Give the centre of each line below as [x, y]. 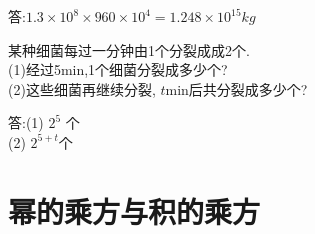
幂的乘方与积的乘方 [134, 210]
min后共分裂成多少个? [236, 88]
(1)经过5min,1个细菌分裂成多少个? [118, 69]
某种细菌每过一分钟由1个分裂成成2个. [129, 49]
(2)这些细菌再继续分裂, [82, 88]
